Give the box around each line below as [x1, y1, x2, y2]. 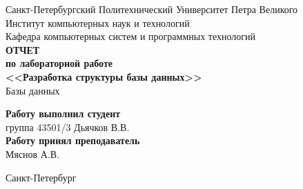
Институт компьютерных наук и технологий [6, 15, 190, 30]
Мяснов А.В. [6, 146, 60, 161]
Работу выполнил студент [6, 106, 121, 121]
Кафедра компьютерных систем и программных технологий [6, 29, 256, 43]
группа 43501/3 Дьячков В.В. [6, 119, 130, 134]
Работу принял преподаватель [6, 133, 140, 148]
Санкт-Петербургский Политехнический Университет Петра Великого [6, 2, 298, 16]
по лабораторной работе [6, 56, 113, 70]
